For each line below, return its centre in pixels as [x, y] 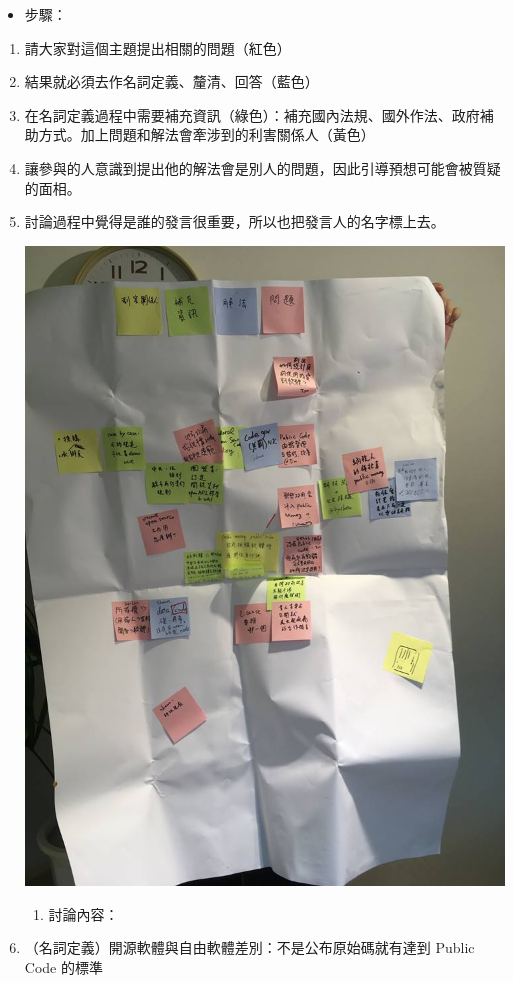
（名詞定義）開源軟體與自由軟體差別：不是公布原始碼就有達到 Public [249, 947]
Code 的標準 [63, 966]
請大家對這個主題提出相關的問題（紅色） [157, 47]
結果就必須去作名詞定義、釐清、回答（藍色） [171, 81]
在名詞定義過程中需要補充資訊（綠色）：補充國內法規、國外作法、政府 [252, 114]
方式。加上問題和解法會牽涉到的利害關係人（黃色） [206, 134]
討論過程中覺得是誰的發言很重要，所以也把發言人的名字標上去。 [234, 221]
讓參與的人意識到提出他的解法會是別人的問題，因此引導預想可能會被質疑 [262, 167]
